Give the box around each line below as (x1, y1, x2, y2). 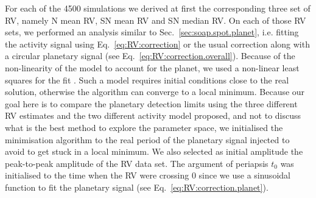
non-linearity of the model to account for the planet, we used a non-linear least (5, 61, 300, 74)
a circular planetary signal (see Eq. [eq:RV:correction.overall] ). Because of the (5, 49, 295, 62)
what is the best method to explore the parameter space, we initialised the (5, 121, 283, 133)
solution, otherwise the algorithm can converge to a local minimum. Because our (5, 85, 305, 98)
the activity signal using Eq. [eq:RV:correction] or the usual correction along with (5, 37, 310, 50)
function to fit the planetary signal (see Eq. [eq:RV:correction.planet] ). (5, 180, 269, 193)
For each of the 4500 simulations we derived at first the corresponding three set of (5, 2, 311, 14)
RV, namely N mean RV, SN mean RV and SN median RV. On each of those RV (5, 13, 306, 26)
